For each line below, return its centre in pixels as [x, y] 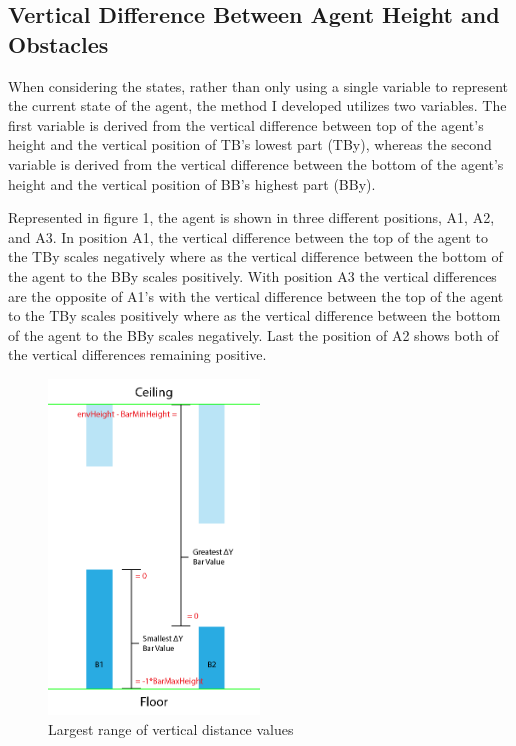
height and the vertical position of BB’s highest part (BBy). [192, 183]
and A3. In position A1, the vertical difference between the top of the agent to [248, 236]
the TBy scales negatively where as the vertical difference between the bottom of [255, 256]
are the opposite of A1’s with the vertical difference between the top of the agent [256, 295]
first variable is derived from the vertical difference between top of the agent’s [246, 124]
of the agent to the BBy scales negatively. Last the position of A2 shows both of [253, 334]
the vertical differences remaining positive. [137, 354]
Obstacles [58, 43]
